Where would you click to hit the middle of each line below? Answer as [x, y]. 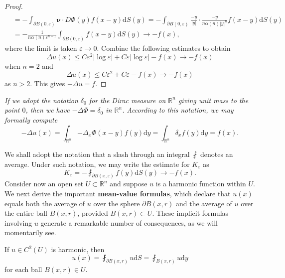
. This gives [48, 83]
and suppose [129, 184]
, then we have [48, 110]
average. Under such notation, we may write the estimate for [97, 164]
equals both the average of [45, 203]
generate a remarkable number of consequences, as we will [129, 222]
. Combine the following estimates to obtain [164, 48]
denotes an [217, 154]
